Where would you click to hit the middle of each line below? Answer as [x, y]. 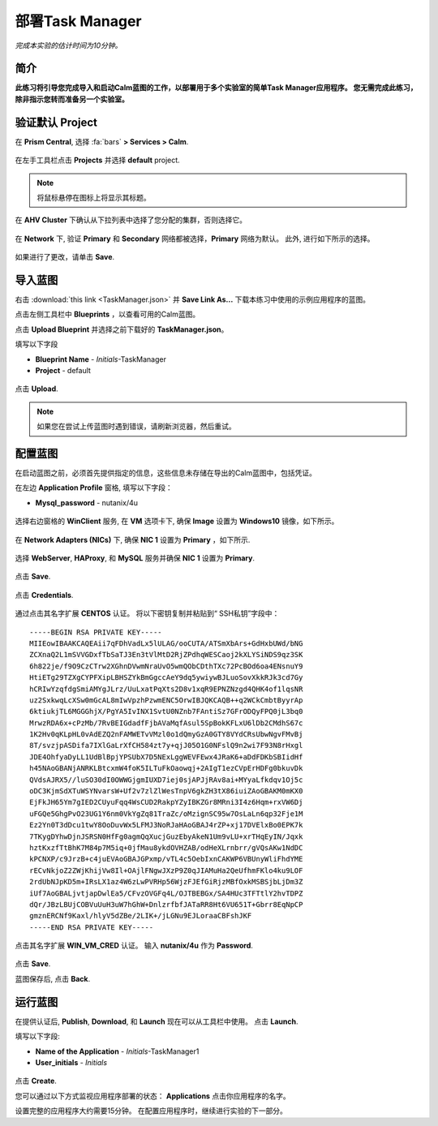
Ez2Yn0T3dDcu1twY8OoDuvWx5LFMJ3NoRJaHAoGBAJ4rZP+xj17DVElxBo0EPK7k [166, 825]
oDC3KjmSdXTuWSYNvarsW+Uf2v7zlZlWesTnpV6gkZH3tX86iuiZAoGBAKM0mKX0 [166, 791]
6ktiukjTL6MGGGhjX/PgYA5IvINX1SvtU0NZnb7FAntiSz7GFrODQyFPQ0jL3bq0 [166, 711]
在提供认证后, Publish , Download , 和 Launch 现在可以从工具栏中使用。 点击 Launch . [157, 1021]
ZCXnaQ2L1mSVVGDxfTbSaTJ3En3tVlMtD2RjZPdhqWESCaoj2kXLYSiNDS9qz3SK [166, 655]
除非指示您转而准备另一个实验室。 [72, 99]
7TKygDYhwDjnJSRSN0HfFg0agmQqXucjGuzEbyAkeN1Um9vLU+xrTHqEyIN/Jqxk [166, 836]
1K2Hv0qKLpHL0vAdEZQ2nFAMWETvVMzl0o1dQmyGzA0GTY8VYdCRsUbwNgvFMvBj [166, 735]
